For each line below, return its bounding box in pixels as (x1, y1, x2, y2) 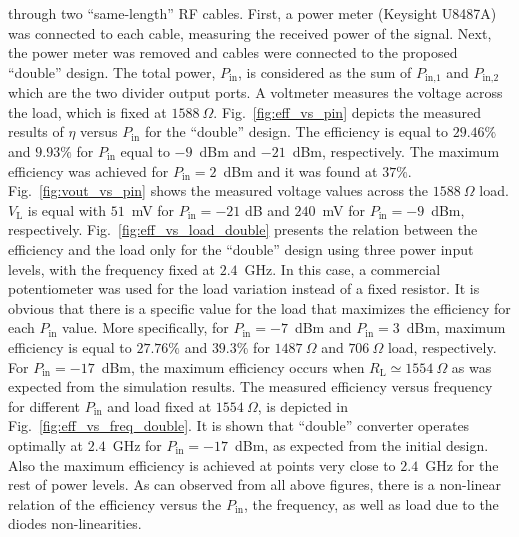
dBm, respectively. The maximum (292, 141, 500, 162)
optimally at (8, 434, 84, 455)
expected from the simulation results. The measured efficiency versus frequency (8, 376, 493, 397)
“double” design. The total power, (8, 61, 216, 82)
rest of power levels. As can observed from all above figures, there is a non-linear (8, 474, 502, 495)
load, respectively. (387, 336, 497, 357)
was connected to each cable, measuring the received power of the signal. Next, (8, 22, 492, 43)
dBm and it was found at (223, 160, 378, 181)
